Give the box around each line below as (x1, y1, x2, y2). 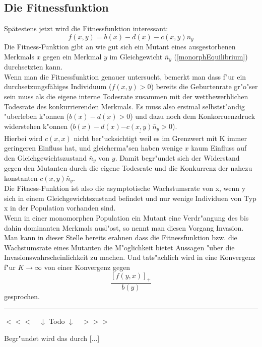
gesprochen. (4, 291, 40, 302)
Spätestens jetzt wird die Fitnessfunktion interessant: (4, 23, 168, 34)
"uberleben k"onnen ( (4, 111, 70, 121)
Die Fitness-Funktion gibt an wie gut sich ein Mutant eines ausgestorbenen (4, 41, 236, 52)
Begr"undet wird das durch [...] (4, 332, 100, 343)
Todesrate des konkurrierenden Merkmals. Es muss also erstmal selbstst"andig (4, 101, 245, 111)
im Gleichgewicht (109, 51, 163, 61)
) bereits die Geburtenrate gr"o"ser (151, 81, 258, 92)
